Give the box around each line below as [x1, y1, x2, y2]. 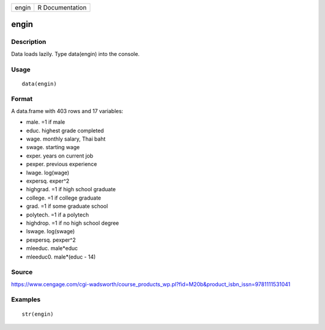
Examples [11, 295, 41, 304]
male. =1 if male [26, 118, 66, 126]
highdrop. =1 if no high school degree [26, 219, 120, 227]
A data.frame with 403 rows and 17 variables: [11, 107, 123, 114]
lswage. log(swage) [26, 228, 75, 235]
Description [11, 38, 46, 46]
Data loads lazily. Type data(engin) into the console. [11, 50, 140, 57]
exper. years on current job [26, 152, 93, 159]
